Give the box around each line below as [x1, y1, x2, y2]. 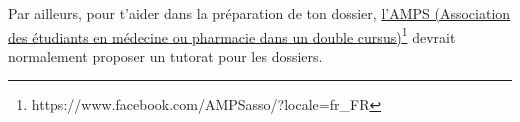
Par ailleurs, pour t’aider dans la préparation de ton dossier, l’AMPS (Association [8, 3, 511, 23]
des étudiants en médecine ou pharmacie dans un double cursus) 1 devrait [8, 23, 456, 47]
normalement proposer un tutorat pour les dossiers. [8, 45, 323, 66]
